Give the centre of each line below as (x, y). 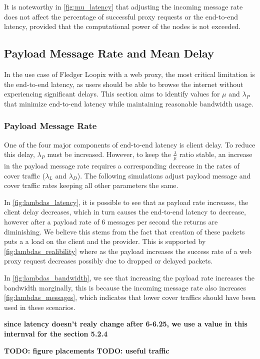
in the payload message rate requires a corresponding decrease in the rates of (122, 165)
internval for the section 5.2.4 (56, 333)
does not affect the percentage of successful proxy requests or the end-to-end (121, 16)
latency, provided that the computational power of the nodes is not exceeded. (122, 26)
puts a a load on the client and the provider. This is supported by (105, 241)
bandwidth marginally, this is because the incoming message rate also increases (125, 287)
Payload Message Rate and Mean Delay (109, 53)
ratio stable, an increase (216, 154)
